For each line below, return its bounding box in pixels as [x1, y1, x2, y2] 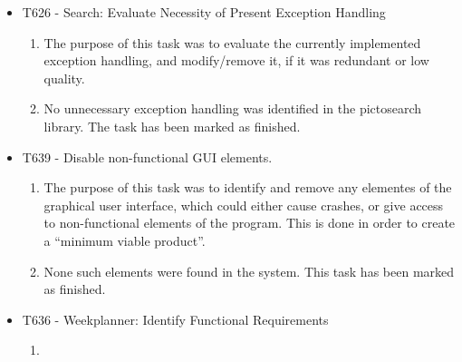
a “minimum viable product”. [43, 230, 206, 249]
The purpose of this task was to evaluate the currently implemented [43, 33, 421, 52]
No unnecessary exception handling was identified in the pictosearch [43, 99, 422, 118]
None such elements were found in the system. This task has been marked [43, 261, 455, 280]
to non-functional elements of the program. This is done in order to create [43, 213, 456, 232]
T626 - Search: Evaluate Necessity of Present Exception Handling [22, 3, 386, 21]
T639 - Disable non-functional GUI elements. [22, 147, 273, 166]
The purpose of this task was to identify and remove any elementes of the [43, 178, 452, 197]
